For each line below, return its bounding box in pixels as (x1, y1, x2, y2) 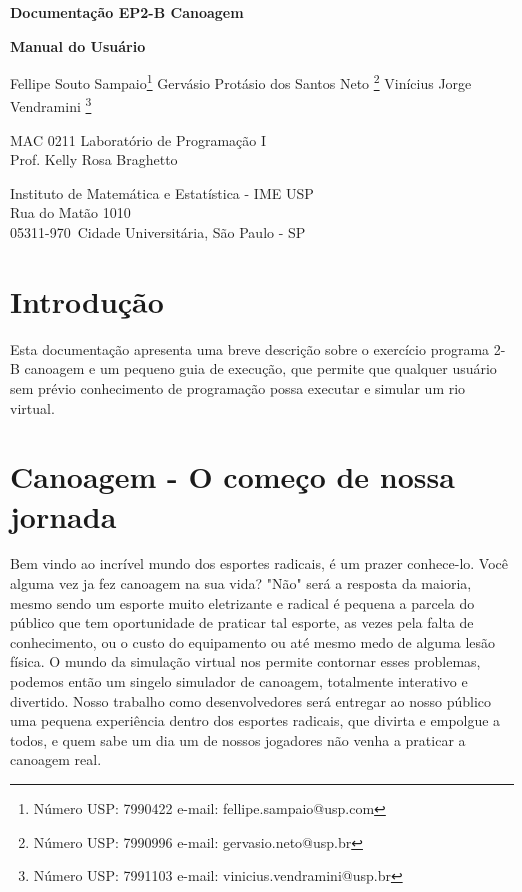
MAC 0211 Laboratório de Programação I (10, 129, 267, 150)
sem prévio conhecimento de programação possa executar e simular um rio (10, 377, 466, 398)
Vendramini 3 (10, 93, 92, 117)
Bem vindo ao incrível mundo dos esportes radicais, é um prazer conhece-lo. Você (10, 553, 509, 574)
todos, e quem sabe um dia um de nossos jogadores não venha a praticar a (10, 729, 466, 750)
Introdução (10, 280, 164, 321)
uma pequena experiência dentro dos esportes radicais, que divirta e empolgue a (10, 710, 501, 731)
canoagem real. (10, 749, 102, 770)
